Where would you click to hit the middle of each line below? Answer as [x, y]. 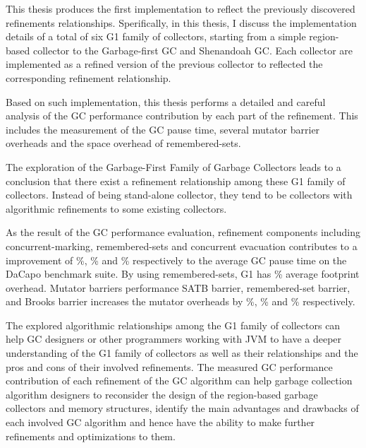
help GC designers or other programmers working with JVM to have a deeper [174, 339]
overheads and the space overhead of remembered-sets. [123, 143]
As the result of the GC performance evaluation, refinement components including [183, 232]
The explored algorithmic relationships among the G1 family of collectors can [173, 325]
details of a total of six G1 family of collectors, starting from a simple [156, 36]
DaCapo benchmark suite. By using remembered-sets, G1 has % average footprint [183, 274]
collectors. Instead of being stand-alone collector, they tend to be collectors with [179, 195]
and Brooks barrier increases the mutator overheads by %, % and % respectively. [181, 301]
